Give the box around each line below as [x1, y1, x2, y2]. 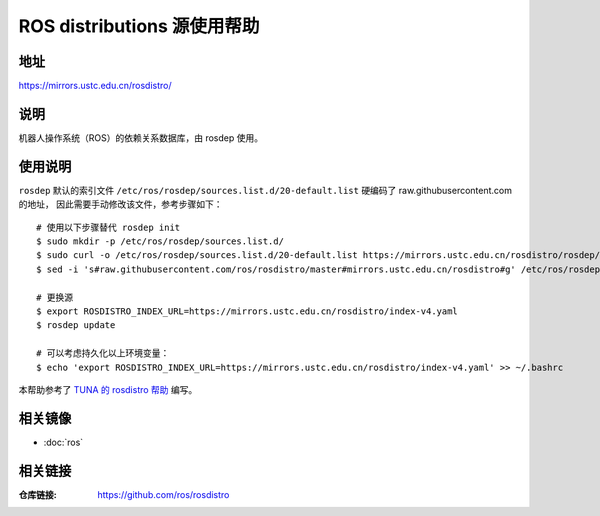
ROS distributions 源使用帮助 [18, 15, 260, 37]
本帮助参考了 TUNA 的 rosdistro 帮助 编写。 [18, 383, 198, 395]
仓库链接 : [18, 488, 57, 500]
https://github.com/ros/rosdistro [97, 488, 230, 500]
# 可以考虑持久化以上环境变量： [36, 348, 170, 359]
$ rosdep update [36, 320, 116, 331]
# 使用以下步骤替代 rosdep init [36, 221, 181, 233]
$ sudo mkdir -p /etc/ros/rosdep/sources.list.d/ [36, 236, 285, 247]
